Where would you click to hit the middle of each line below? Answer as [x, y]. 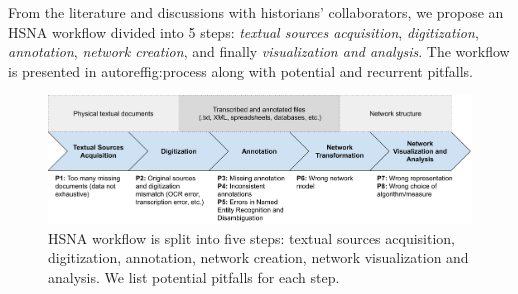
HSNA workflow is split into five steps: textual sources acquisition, [251, 237]
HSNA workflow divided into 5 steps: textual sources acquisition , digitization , [243, 31]
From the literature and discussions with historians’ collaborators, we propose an [256, 12]
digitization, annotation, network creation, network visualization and [258, 257]
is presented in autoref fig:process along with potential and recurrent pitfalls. [241, 70]
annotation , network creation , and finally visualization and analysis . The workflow [259, 51]
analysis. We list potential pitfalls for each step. [194, 277]
